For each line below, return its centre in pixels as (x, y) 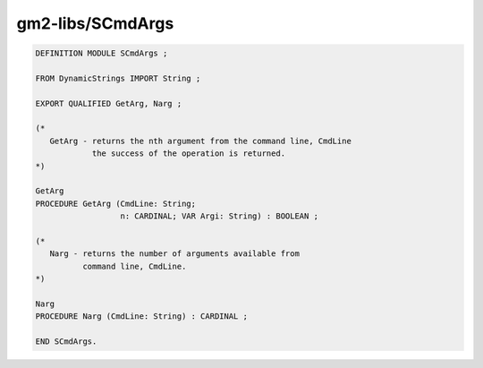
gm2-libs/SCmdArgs (95, 23)
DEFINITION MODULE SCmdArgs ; (102, 53)
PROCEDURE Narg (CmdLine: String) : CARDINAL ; (141, 317)
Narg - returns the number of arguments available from (174, 254)
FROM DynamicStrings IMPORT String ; (118, 78)
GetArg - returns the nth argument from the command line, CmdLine (201, 141)
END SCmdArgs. (66, 342)
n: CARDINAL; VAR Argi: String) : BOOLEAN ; (220, 216)
